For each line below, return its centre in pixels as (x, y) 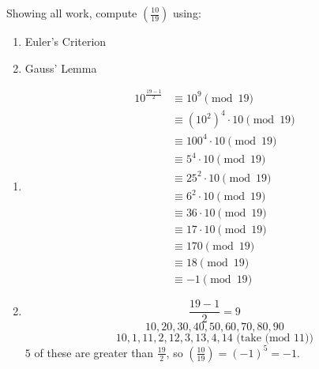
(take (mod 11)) (275, 339)
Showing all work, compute (72, 13)
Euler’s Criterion (66, 41)
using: (187, 13)
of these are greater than (94, 352)
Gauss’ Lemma (61, 68)
